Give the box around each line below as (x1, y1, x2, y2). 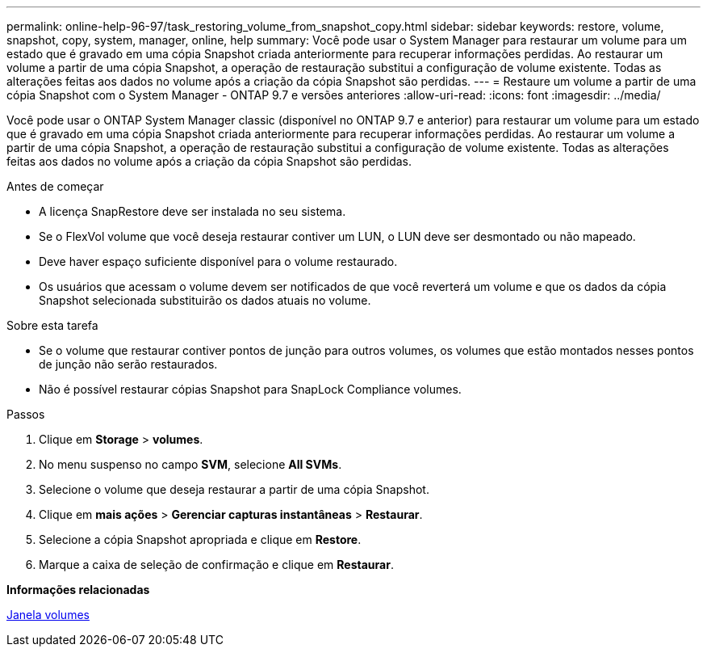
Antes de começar (6, 179, 104, 193)
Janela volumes (6, 608, 90, 621)
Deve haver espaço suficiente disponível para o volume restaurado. (39, 255, 398, 268)
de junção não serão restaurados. (39, 357, 218, 371)
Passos (6, 407, 45, 421)
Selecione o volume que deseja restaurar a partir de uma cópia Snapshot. (39, 482, 429, 496)
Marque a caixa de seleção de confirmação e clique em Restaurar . (39, 558, 394, 571)
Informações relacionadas (6, 583, 150, 596)
